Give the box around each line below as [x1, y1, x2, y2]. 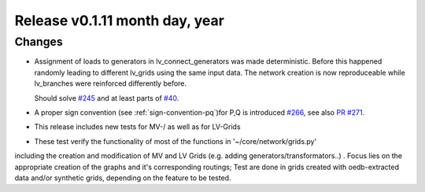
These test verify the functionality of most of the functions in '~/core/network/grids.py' [34, 136, 317, 146]
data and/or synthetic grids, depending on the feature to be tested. [14, 173, 231, 183]
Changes [14, 35, 63, 49]
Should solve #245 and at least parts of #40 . [34, 93, 179, 102]
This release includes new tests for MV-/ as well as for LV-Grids [34, 122, 241, 131]
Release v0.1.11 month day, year [14, 12, 224, 29]
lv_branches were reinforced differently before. [34, 79, 187, 88]
